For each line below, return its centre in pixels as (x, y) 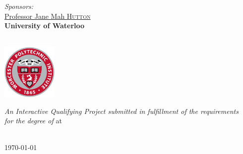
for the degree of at (33, 121)
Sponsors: (19, 6)
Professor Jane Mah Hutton (48, 16)
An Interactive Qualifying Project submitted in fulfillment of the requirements (121, 111)
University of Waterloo (45, 26)
